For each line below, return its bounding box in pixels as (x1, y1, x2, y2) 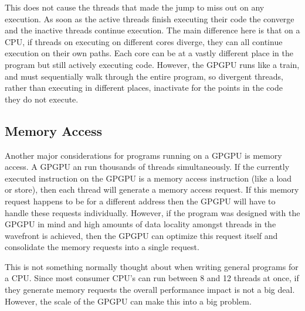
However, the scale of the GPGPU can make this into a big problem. (5, 295, 252, 307)
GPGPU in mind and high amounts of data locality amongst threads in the (5, 218, 276, 230)
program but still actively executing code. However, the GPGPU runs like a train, (5, 58, 300, 70)
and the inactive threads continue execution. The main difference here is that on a (5, 24, 300, 36)
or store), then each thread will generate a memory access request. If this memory (5, 183, 299, 196)
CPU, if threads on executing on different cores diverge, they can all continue (5, 35, 283, 47)
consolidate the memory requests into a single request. (5, 241, 199, 253)
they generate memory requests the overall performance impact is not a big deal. (5, 283, 295, 296)
